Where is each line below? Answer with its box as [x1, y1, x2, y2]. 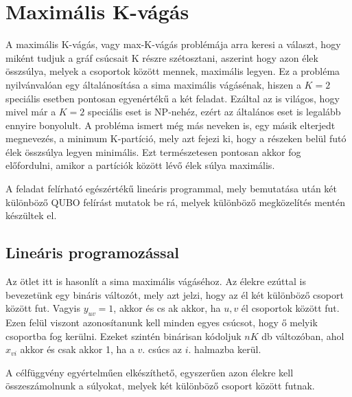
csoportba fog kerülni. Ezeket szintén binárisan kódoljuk [5, 328, 242, 343]
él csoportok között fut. [241, 301, 340, 315]
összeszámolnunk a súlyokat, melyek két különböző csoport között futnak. [5, 378, 315, 393]
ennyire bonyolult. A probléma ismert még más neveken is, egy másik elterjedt [5, 117, 336, 132]
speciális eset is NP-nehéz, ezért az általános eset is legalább [88, 104, 341, 119]
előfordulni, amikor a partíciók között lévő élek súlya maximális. [5, 158, 275, 172]
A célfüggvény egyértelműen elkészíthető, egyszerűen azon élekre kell [5, 365, 294, 379]
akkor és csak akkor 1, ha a [20, 342, 134, 356]
